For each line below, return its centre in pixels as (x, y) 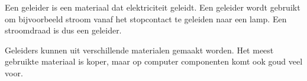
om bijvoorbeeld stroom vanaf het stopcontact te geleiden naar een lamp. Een (146, 18)
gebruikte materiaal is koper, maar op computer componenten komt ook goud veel (154, 61)
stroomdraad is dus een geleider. (63, 30)
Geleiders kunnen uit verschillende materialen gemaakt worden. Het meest (139, 50)
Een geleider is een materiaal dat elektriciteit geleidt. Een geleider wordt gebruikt (153, 7)
